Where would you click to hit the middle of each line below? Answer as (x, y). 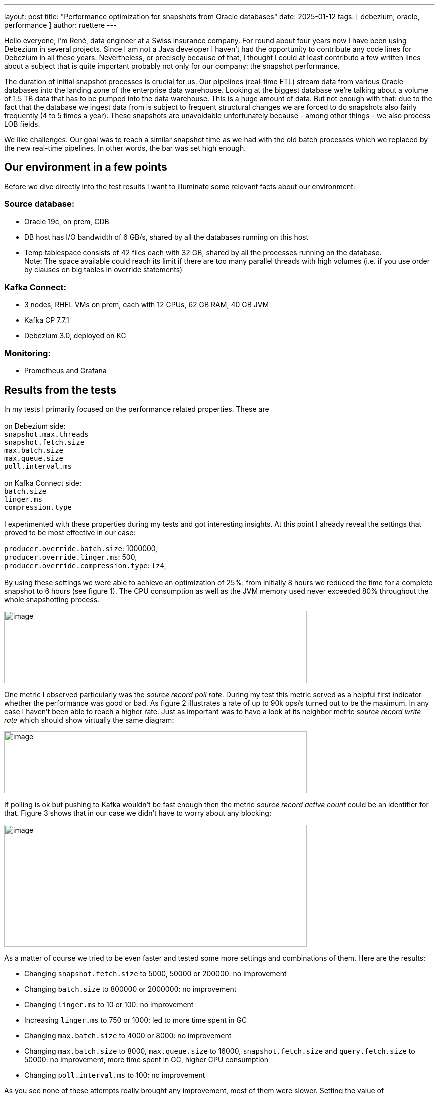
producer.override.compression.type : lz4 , (85, 565)
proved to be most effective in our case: (70, 532)
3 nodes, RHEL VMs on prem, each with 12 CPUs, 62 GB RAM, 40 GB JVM (147, 305)
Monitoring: (27, 353)
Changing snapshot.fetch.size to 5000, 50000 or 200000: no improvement (155, 973)
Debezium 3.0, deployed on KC (75, 336)
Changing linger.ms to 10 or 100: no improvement (109, 1004)
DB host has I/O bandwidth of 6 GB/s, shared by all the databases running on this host (166, 237)
